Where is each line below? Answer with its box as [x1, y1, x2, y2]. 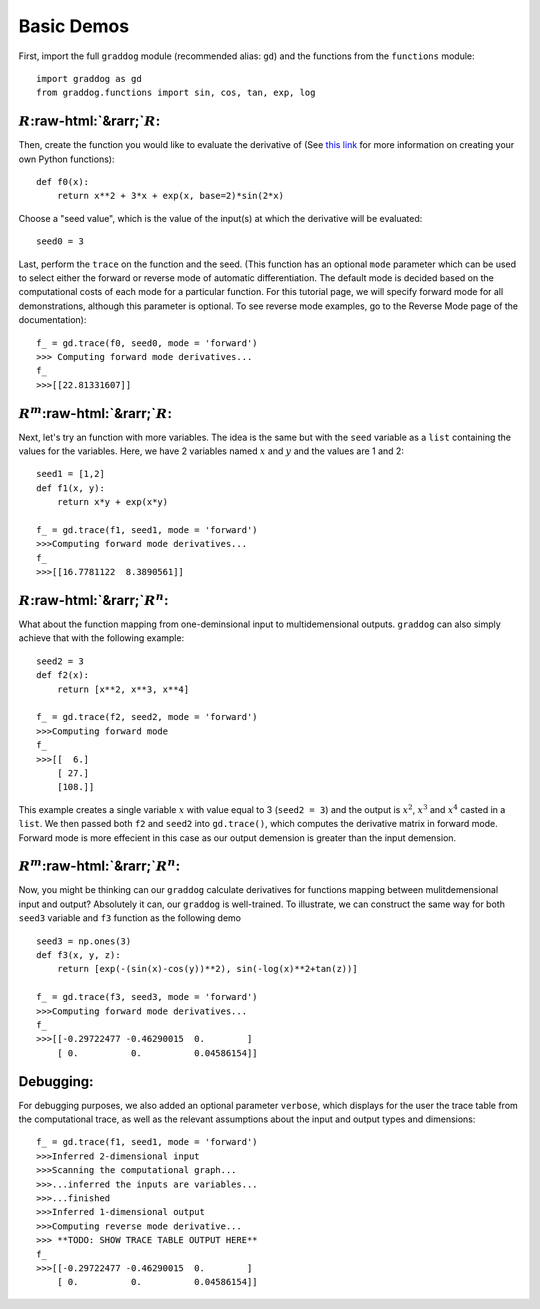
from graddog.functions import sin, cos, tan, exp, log [36, 87, 316, 99]
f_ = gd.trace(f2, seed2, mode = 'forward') [36, 711, 259, 723]
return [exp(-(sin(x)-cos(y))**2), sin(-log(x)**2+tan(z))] [56, 963, 359, 975]
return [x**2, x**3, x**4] [56, 683, 190, 695]
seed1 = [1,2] [36, 468, 105, 480]
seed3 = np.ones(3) [36, 935, 132, 947]
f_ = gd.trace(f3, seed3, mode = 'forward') [36, 991, 259, 1003]
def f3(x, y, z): [36, 949, 121, 960]
